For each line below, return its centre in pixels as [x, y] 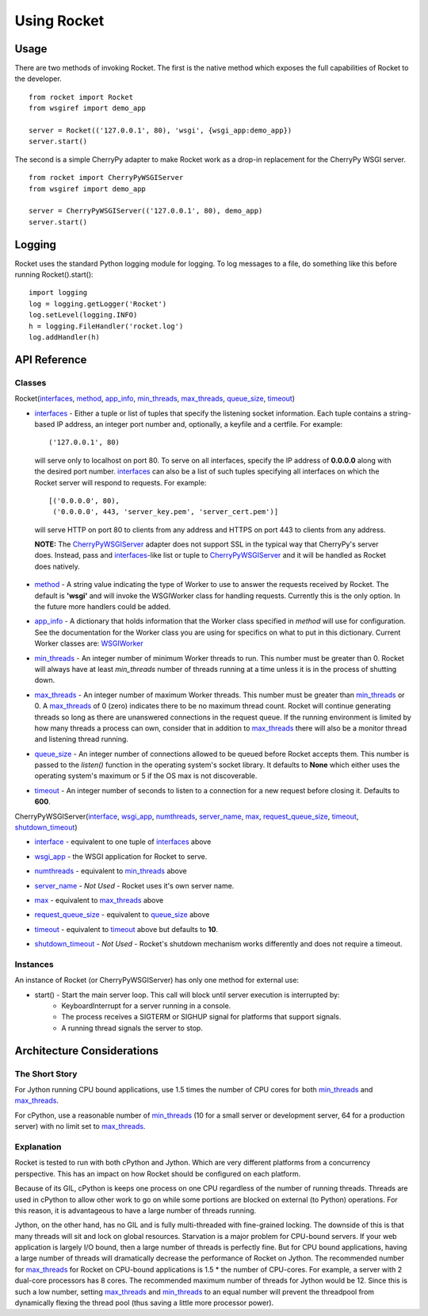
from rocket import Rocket [81, 97]
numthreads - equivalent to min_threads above [111, 871]
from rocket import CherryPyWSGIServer [106, 178]
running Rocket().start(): [54, 274]
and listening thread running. [81, 739]
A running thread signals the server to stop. [132, 1028]
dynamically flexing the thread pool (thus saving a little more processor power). [144, 1303]
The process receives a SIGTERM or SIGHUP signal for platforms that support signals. [201, 1017]
